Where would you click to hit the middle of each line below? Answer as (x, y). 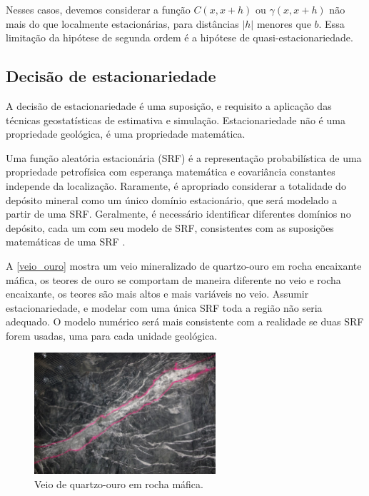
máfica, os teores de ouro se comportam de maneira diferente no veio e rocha (173, 279)
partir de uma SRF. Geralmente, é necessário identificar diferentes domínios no (178, 214)
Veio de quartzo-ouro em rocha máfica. (119, 484)
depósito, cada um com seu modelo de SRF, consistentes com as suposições (170, 227)
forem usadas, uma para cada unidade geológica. (112, 335)
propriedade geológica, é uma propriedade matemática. (126, 134)
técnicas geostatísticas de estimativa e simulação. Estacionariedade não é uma (176, 120)
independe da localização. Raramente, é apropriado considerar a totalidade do (176, 185)
